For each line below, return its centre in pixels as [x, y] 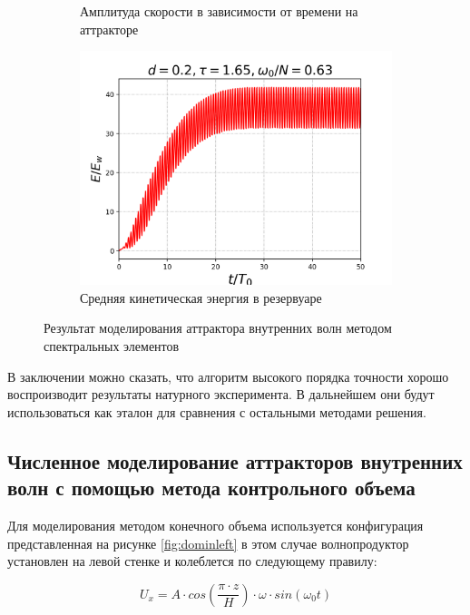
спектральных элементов [112, 345]
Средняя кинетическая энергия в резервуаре [201, 297]
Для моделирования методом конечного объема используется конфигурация [215, 525]
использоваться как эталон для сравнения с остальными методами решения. [217, 411]
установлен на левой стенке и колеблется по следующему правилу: [192, 561]
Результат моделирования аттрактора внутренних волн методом [218, 328]
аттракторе [109, 29]
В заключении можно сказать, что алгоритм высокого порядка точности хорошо [228, 376]
